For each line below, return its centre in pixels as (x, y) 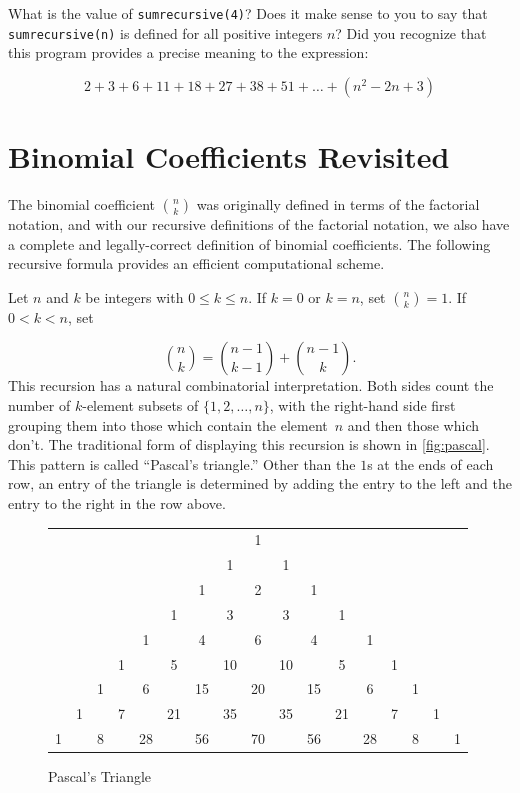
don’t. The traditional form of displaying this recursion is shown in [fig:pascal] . (249, 444)
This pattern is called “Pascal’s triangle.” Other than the (182, 463)
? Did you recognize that (411, 32)
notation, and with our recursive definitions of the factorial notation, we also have (259, 224)
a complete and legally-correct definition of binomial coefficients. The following (249, 243)
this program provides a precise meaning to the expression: (188, 52)
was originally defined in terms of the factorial (338, 204)
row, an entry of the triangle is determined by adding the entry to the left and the (260, 483)
